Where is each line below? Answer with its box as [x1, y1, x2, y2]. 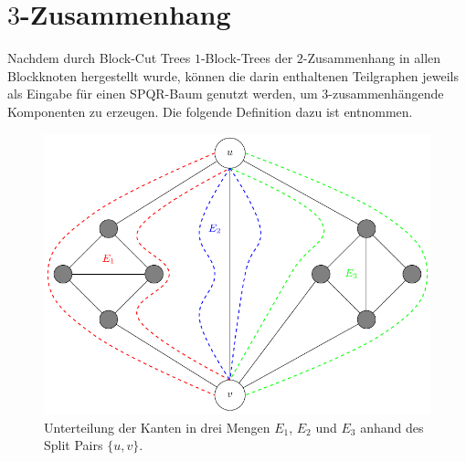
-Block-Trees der [200, 48, 293, 68]
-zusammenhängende [328, 84, 444, 103]
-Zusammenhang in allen [302, 48, 441, 68]
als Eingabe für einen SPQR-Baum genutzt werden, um [7, 84, 318, 103]
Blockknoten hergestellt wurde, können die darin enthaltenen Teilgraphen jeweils [7, 66, 460, 85]
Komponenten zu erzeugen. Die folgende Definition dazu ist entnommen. [7, 101, 413, 120]
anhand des [360, 417, 424, 436]
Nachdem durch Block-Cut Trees [7, 48, 191, 68]
